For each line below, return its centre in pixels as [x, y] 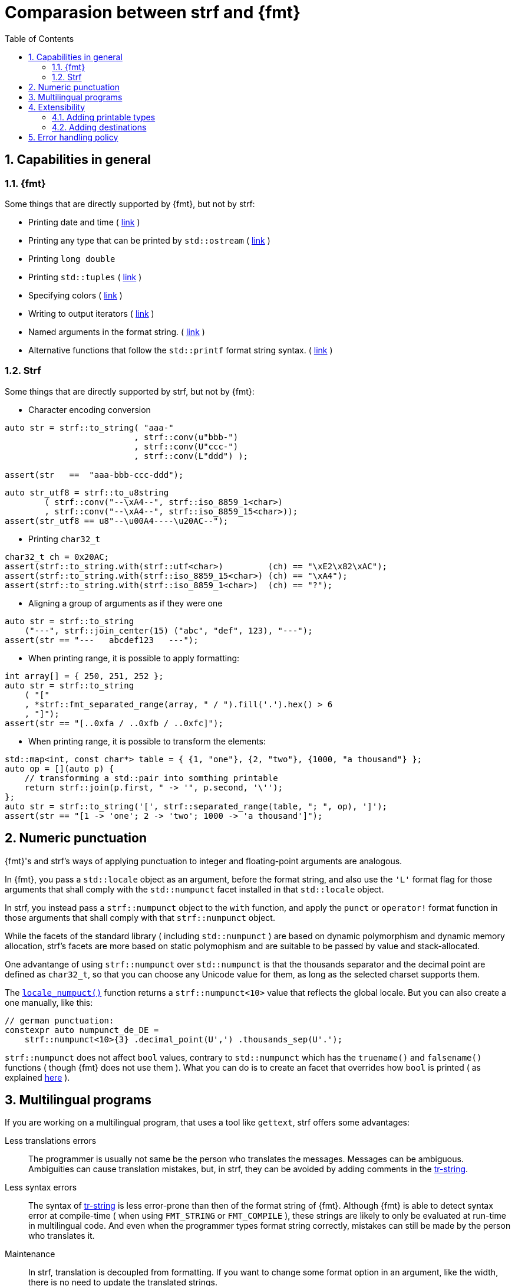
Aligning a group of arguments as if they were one [126, 603]
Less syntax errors [41, 1187]
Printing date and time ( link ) [84, 222]
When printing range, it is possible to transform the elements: [147, 741]
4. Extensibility [57, 107]
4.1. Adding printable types [104, 117]
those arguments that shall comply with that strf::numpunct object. [140, 917]
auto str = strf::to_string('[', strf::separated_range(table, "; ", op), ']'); [196, 806]
